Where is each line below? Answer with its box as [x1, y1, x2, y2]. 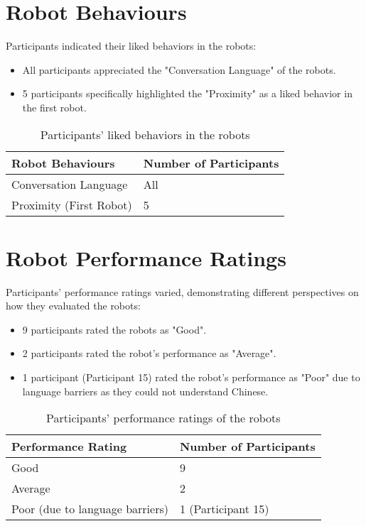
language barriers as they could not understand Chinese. [22, 383, 269, 398]
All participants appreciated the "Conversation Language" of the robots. [22, 62, 336, 77]
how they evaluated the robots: [6, 298, 141, 313]
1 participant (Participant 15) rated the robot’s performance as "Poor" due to [22, 370, 360, 384]
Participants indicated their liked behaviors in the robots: [6, 38, 257, 53]
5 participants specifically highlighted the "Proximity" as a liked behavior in [22, 86, 352, 101]
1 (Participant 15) [179, 500, 269, 517]
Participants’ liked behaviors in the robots [40, 126, 250, 143]
